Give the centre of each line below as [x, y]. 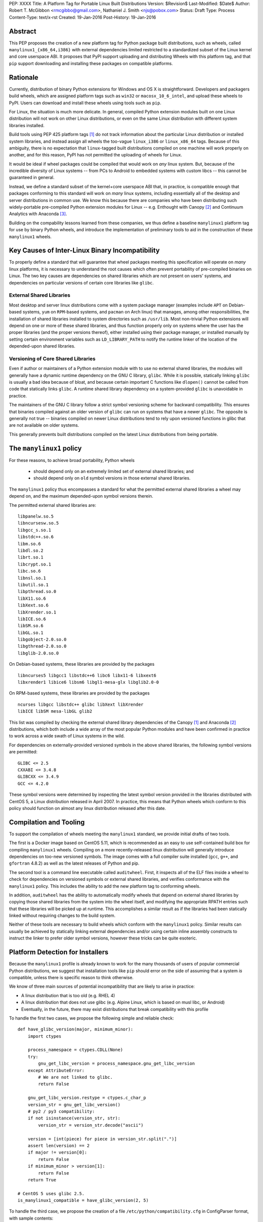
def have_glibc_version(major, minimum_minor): [75, 1029]
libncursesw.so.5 [38, 523]
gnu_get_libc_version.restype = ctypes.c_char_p [87, 1098]
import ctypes [45, 1036]
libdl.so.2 [31, 551]
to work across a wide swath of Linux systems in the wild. [67, 736]
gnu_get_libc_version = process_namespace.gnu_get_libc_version [116, 1064]
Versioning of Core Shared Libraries [52, 358]
